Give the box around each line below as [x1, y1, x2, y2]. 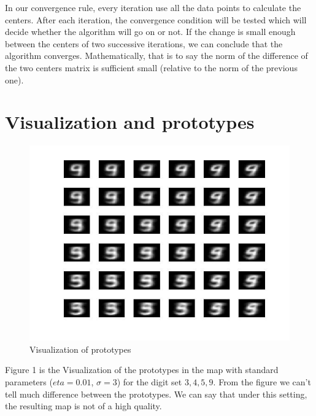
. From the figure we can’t [213, 376, 311, 388]
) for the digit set [117, 376, 182, 388]
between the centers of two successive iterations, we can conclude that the [5, 37, 283, 50]
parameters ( [5, 376, 53, 388]
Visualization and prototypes [5, 109, 255, 134]
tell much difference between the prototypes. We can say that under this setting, [5, 387, 307, 400]
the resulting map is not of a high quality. [5, 399, 162, 412]
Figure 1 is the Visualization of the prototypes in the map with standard [5, 363, 279, 376]
